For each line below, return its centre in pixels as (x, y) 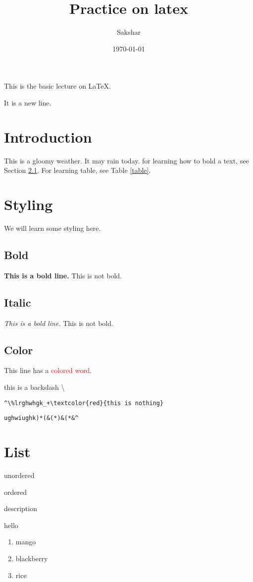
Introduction (48, 136)
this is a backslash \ (34, 387)
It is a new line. (28, 102)
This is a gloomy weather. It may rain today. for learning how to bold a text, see (126, 160)
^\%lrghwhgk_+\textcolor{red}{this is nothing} (84, 403)
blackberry (32, 558)
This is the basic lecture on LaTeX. (57, 86)
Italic (18, 302)
